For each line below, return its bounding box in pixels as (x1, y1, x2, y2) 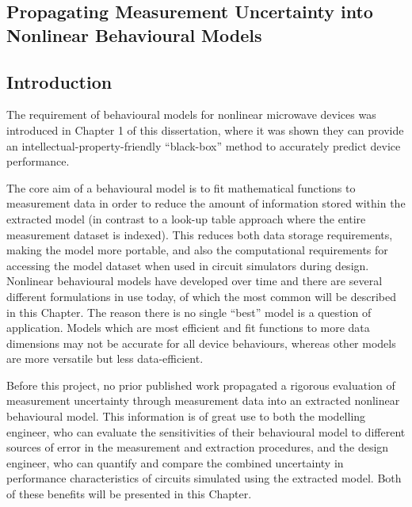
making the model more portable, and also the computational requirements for (6, 242, 388, 258)
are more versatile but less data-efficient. (6, 350, 204, 367)
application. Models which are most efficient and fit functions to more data (6, 319, 370, 336)
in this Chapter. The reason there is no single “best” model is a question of (6, 303, 372, 320)
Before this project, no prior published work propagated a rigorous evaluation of (6, 376, 395, 393)
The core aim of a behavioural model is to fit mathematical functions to (6, 179, 356, 196)
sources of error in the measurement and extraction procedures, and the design (6, 439, 389, 456)
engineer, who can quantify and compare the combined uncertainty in (6, 454, 344, 471)
